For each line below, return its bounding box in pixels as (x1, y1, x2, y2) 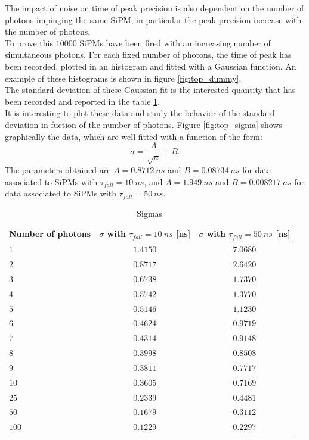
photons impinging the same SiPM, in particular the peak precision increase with (5, 13, 302, 26)
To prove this (5, 36, 54, 49)
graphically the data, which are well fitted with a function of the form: (5, 130, 262, 142)
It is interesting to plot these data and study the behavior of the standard (5, 107, 275, 119)
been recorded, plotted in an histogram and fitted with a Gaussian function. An (5, 60, 296, 72)
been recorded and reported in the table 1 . (5, 95, 160, 107)
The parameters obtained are (5, 163, 111, 176)
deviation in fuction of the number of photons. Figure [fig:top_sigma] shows (5, 118, 282, 130)
